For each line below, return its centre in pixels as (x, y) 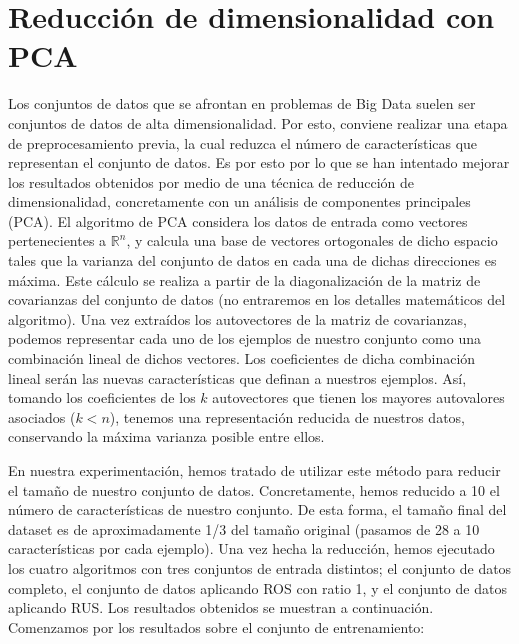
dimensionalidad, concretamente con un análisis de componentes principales (239, 201)
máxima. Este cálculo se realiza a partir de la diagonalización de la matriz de (244, 279)
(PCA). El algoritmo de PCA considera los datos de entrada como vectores (238, 220)
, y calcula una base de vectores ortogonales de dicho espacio (312, 240)
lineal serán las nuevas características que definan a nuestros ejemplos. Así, (237, 377)
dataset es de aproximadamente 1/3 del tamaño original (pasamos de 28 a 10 (244, 528)
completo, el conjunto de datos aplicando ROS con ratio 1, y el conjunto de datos (257, 587)
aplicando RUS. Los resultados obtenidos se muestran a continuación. (221, 607)
